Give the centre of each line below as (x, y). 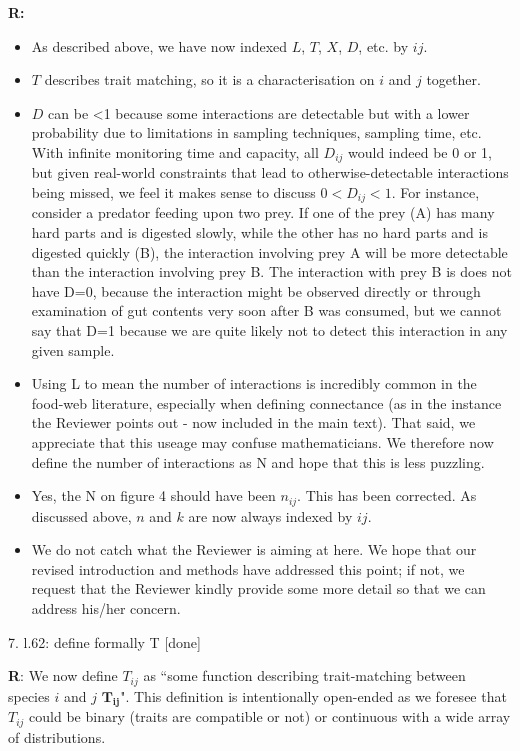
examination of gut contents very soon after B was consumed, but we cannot (266, 310)
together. (453, 79)
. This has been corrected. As (387, 495)
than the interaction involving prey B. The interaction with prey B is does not (272, 271)
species (29, 695)
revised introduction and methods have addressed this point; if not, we (248, 568)
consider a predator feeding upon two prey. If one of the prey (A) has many (263, 212)
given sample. (73, 349)
